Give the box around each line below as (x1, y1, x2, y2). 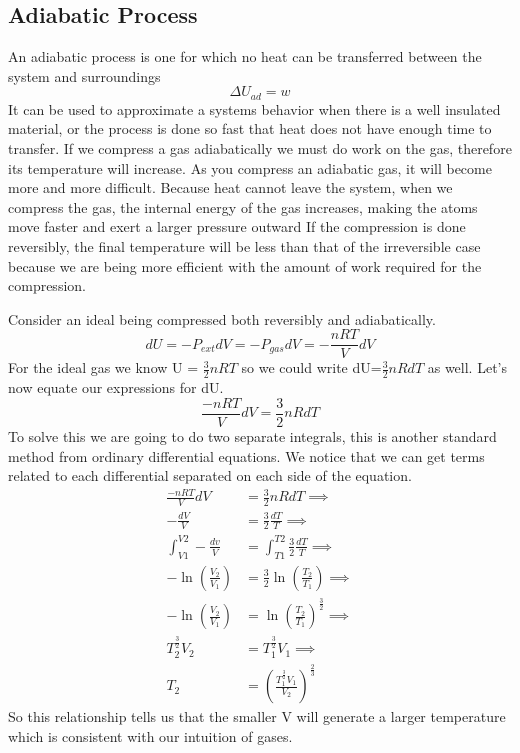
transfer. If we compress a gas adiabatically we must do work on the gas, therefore (8, 138, 512, 159)
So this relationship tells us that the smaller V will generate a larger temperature (8, 706, 506, 727)
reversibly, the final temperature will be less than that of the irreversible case (8, 236, 481, 256)
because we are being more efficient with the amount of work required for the (8, 255, 482, 276)
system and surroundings (8, 65, 161, 86)
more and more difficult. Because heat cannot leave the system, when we (8, 177, 453, 198)
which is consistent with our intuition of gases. (8, 725, 293, 746)
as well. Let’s (427, 357, 507, 378)
